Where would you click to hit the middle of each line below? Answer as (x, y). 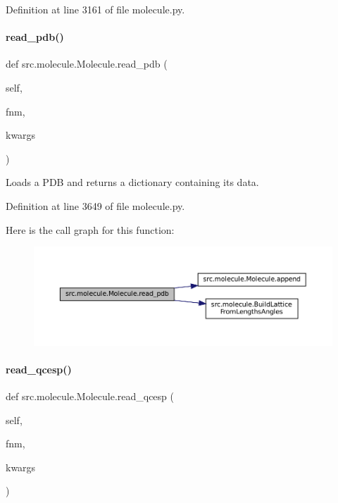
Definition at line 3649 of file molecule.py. (95, 205)
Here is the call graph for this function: (90, 229)
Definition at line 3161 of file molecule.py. (95, 9)
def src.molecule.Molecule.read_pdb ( (87, 64)
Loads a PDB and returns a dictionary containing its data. (132, 182)
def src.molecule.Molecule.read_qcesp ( (90, 396)
